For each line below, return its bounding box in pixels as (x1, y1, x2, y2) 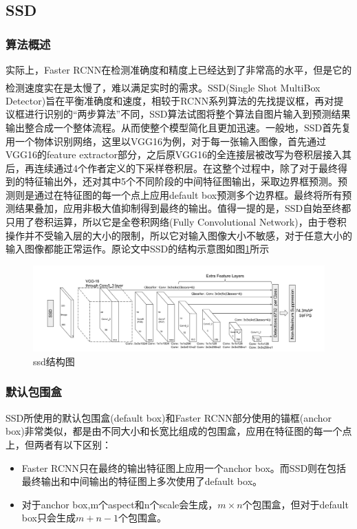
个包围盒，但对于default (242, 497, 349, 511)
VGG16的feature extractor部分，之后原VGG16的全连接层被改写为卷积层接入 (6, 147, 342, 162)
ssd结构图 (33, 354, 75, 368)
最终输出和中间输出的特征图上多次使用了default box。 (21, 474, 263, 488)
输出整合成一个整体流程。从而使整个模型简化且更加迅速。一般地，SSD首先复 (6, 120, 351, 134)
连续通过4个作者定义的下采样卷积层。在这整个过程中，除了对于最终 (34, 160, 338, 175)
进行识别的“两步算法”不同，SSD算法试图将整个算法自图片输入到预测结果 (24, 107, 351, 121)
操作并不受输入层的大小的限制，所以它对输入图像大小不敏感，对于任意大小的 (6, 228, 352, 242)
